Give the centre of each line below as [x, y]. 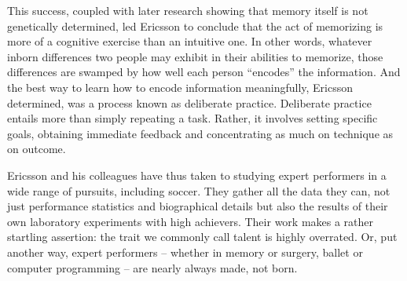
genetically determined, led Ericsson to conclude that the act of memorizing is [195, 26]
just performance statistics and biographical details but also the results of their [198, 206]
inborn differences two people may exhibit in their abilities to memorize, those [195, 56]
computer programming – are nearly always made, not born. [152, 267]
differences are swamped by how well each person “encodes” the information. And [204, 72]
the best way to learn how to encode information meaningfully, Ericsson [180, 87]
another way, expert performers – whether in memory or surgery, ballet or [185, 252]
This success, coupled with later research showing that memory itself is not [188, 10]
